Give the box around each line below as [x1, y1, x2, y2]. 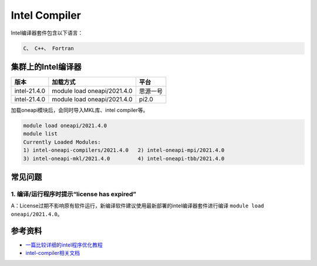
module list [23, 131, 58, 137]
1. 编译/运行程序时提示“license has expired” [11, 190, 136, 198]
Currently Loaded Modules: [23, 138, 101, 145]
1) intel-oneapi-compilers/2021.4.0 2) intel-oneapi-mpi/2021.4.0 [23, 147, 225, 154]
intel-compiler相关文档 [25, 250, 80, 257]
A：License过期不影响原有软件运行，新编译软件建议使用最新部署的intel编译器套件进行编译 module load [11, 202, 264, 209]
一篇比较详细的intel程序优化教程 [25, 241, 103, 248]
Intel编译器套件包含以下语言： [11, 29, 83, 36]
